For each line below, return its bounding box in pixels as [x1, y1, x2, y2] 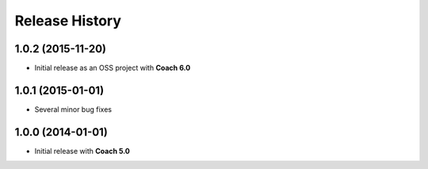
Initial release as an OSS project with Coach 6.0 [34, 63, 191, 73]
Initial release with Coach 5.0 [34, 146, 131, 156]
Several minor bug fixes [34, 104, 113, 114]
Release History [14, 12, 122, 29]
